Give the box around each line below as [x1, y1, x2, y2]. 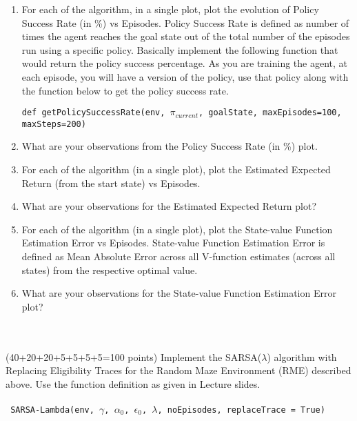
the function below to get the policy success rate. [21, 83, 229, 97]
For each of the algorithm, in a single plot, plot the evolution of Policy [21, 2, 319, 16]
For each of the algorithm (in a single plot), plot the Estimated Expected [21, 162, 331, 177]
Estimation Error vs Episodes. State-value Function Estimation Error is [21, 235, 325, 250]
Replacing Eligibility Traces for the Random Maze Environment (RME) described [6, 363, 351, 378]
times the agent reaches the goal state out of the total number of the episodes [21, 29, 350, 43]
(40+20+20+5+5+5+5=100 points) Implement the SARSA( [6, 349, 262, 364]
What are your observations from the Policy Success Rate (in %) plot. [21, 139, 318, 153]
